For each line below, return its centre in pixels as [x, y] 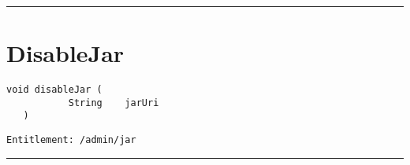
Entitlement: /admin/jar [71, 140]
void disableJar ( [54, 90]
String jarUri [114, 103]
